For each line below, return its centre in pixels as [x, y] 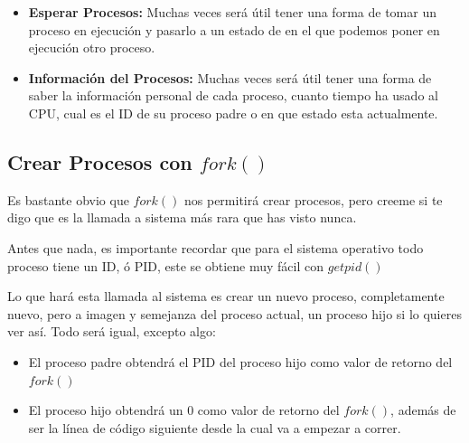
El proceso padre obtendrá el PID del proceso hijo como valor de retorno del [240, 361]
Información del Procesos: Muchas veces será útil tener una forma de [230, 77]
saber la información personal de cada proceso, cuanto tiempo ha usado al [233, 95]
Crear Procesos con [100, 161]
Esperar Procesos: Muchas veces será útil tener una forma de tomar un [232, 12]
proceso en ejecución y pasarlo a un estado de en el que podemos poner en [234, 29]
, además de [423, 410]
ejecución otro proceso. [92, 47]
